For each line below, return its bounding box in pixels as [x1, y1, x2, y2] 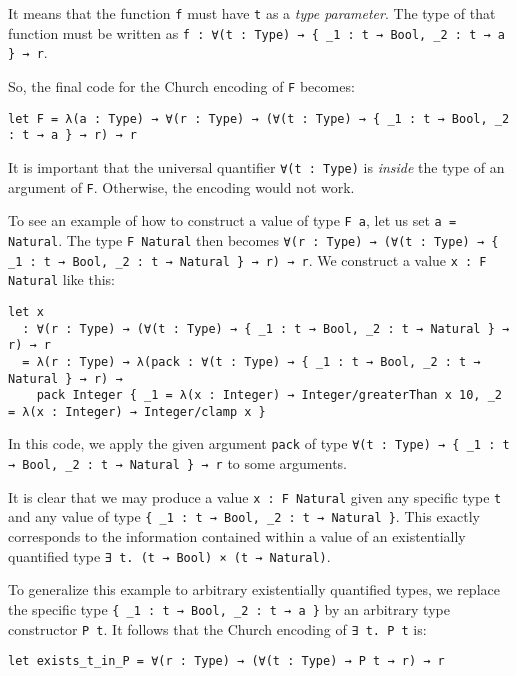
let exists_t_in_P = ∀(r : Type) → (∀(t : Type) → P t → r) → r [8, 654, 445, 669]
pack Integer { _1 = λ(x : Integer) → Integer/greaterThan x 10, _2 [36, 388, 502, 403]
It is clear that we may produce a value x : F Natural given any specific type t [8, 486, 502, 507]
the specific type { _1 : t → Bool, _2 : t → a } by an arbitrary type [8, 598, 450, 619]
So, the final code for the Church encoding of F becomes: [8, 75, 355, 96]
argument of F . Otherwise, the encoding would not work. [8, 176, 355, 197]
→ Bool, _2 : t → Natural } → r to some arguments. [8, 453, 347, 474]
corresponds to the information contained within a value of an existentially [8, 526, 466, 547]
